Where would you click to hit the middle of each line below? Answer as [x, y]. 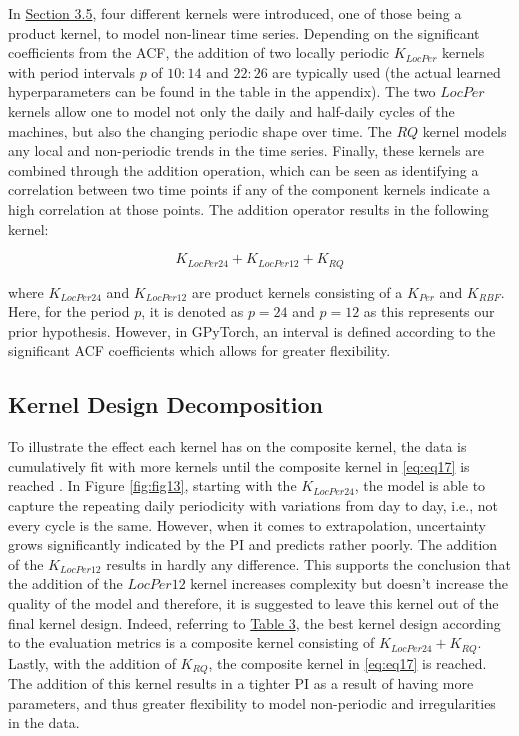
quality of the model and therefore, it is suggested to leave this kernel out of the [253, 602]
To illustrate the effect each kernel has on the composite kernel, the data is [237, 446]
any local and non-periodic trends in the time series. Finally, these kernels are [246, 150]
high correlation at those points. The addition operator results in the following [248, 208]
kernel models [464, 130]
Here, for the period [69, 311]
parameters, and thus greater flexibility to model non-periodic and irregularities [252, 702]
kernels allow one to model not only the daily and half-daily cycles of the [231, 110]
